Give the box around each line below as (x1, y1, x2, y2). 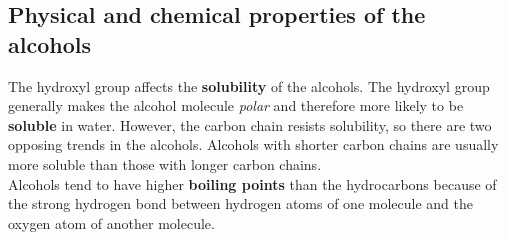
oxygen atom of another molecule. (8, 212, 215, 233)
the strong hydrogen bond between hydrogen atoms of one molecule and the (8, 193, 473, 214)
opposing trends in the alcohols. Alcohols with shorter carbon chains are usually (8, 134, 499, 155)
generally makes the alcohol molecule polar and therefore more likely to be (8, 95, 464, 116)
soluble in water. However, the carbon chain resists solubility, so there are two (8, 114, 492, 135)
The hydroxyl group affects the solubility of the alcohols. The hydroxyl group (8, 75, 490, 96)
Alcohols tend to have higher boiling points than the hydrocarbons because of (8, 173, 497, 194)
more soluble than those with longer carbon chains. (8, 153, 322, 174)
